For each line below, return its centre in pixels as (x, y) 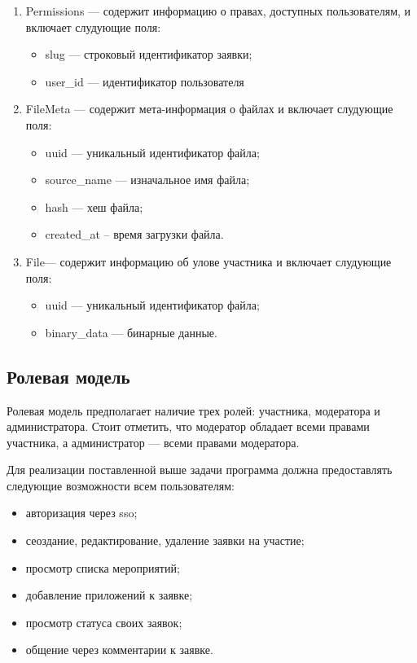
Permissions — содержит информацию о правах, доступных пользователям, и (218, 11)
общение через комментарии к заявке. (119, 650)
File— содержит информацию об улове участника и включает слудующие (208, 261)
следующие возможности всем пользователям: (121, 485)
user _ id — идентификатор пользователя (145, 81)
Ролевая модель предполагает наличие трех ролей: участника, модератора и (193, 410)
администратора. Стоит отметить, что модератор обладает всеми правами (188, 426)
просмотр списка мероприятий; (103, 567)
